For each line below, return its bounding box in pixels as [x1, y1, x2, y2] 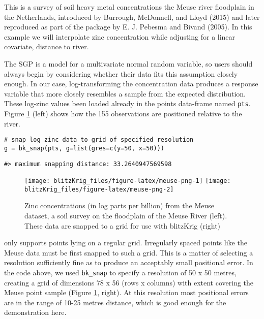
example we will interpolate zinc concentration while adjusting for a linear [4, 31, 236, 42]
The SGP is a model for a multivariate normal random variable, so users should [4, 58, 253, 69]
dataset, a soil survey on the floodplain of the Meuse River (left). [24, 210, 227, 221]
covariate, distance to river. [4, 41, 89, 52]
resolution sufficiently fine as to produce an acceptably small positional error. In [4, 257, 253, 268]
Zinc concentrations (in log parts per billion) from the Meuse [24, 200, 214, 211]
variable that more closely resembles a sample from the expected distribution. [4, 88, 246, 99]
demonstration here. [4, 307, 67, 317]
